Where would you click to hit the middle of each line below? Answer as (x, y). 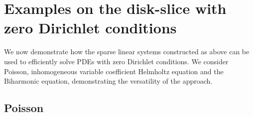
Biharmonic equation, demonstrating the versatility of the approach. (108, 81)
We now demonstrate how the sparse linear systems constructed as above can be (127, 52)
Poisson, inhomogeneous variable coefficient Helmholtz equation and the (114, 71)
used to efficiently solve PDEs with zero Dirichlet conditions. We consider (116, 61)
